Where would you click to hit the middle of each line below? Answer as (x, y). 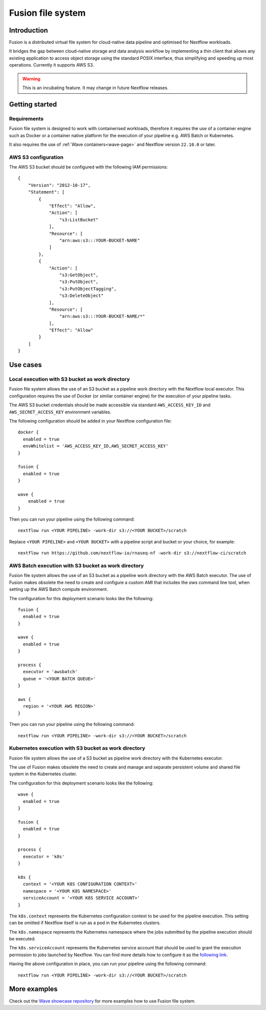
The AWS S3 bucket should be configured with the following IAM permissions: (88, 167)
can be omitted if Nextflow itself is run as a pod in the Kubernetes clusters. (85, 923)
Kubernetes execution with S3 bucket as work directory (77, 748)
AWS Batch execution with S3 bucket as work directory (76, 566)
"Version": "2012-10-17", (59, 185)
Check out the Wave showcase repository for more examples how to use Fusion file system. (102, 1001)
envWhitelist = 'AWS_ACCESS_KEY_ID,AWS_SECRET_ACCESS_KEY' (96, 446)
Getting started (33, 104)
